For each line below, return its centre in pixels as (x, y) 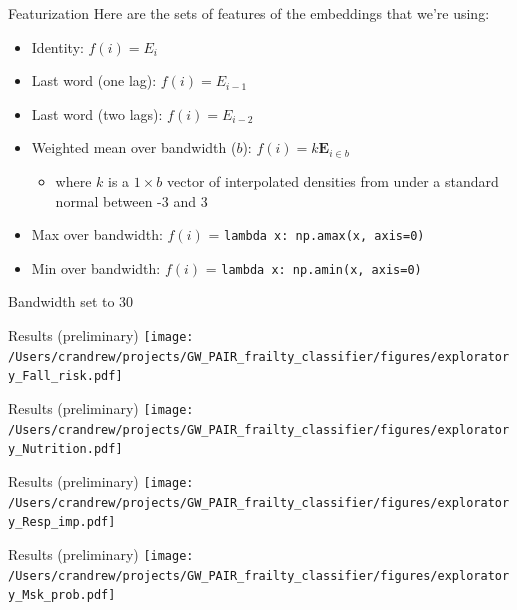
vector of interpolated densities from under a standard (333, 180)
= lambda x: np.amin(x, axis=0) (313, 267)
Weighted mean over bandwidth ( (134, 147)
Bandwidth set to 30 (71, 301)
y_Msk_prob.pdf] (62, 595)
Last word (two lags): (97, 113)
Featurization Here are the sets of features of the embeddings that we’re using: (249, 13)
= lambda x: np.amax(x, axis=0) (316, 234)
